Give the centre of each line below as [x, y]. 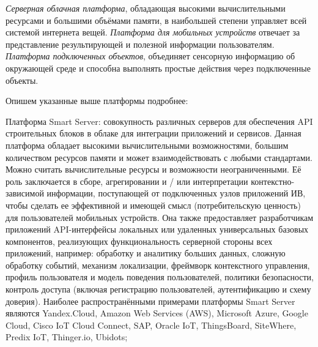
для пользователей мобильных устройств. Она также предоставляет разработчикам [160, 217]
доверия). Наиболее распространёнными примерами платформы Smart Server [150, 301]
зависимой [25, 193]
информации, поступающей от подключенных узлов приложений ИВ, [176, 193]
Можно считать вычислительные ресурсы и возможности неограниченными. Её [153, 169]
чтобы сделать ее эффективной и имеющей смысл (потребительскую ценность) [153, 205]
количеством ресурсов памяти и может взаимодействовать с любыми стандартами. [159, 157]
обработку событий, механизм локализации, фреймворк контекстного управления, [158, 265]
